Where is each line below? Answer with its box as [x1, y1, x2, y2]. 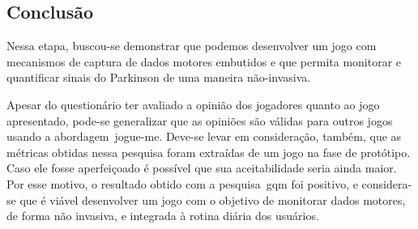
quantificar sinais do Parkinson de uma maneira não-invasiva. [6, 69, 311, 86]
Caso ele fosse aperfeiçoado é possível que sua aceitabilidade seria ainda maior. [6, 159, 397, 176]
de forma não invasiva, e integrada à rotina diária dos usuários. [6, 207, 319, 224]
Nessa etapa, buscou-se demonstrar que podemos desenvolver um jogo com [6, 37, 377, 54]
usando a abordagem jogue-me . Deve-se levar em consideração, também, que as [6, 128, 402, 145]
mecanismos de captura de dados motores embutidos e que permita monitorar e [6, 53, 402, 70]
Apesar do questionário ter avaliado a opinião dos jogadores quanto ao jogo [6, 95, 380, 112]
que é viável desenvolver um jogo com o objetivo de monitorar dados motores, [19, 191, 406, 208]
